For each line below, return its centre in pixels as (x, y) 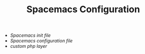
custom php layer (29, 46)
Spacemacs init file (30, 35)
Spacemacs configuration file (41, 41)
